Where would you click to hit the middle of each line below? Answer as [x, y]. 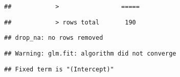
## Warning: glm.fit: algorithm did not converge [90, 53]
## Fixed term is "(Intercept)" [59, 69]
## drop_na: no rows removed [54, 38]
